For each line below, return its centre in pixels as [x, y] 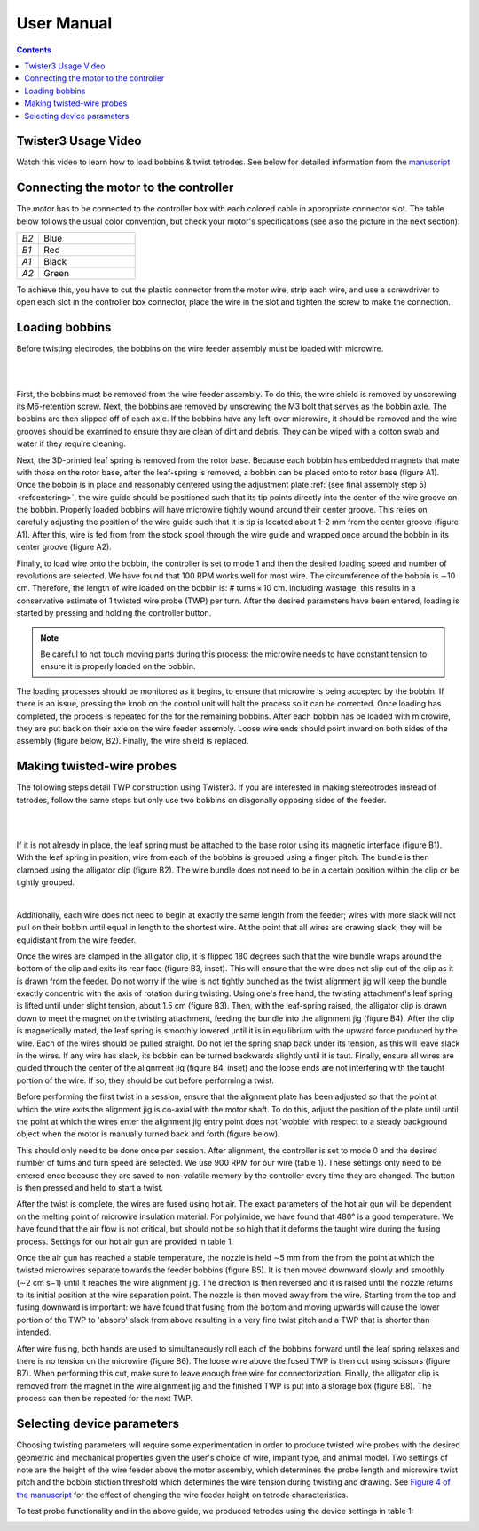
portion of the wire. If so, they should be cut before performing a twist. [145, 1080]
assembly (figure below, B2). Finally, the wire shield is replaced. [133, 741]
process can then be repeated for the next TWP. [105, 1399]
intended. [34, 1332]
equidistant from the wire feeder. [76, 940]
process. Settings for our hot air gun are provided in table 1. [125, 1241]
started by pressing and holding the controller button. [114, 613]
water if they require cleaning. [71, 443]
